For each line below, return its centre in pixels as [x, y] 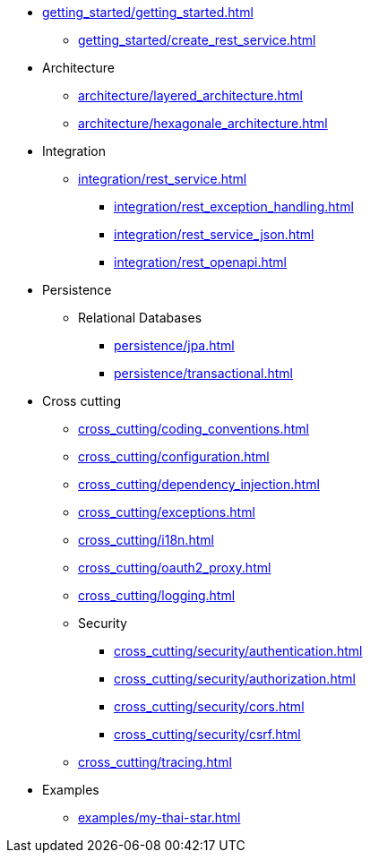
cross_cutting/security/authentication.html [238, 651]
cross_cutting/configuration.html [174, 456]
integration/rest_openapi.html [200, 262]
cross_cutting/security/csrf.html [207, 734]
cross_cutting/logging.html [157, 595]
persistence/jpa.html [174, 345]
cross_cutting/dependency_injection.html [199, 484]
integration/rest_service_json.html [214, 234]
